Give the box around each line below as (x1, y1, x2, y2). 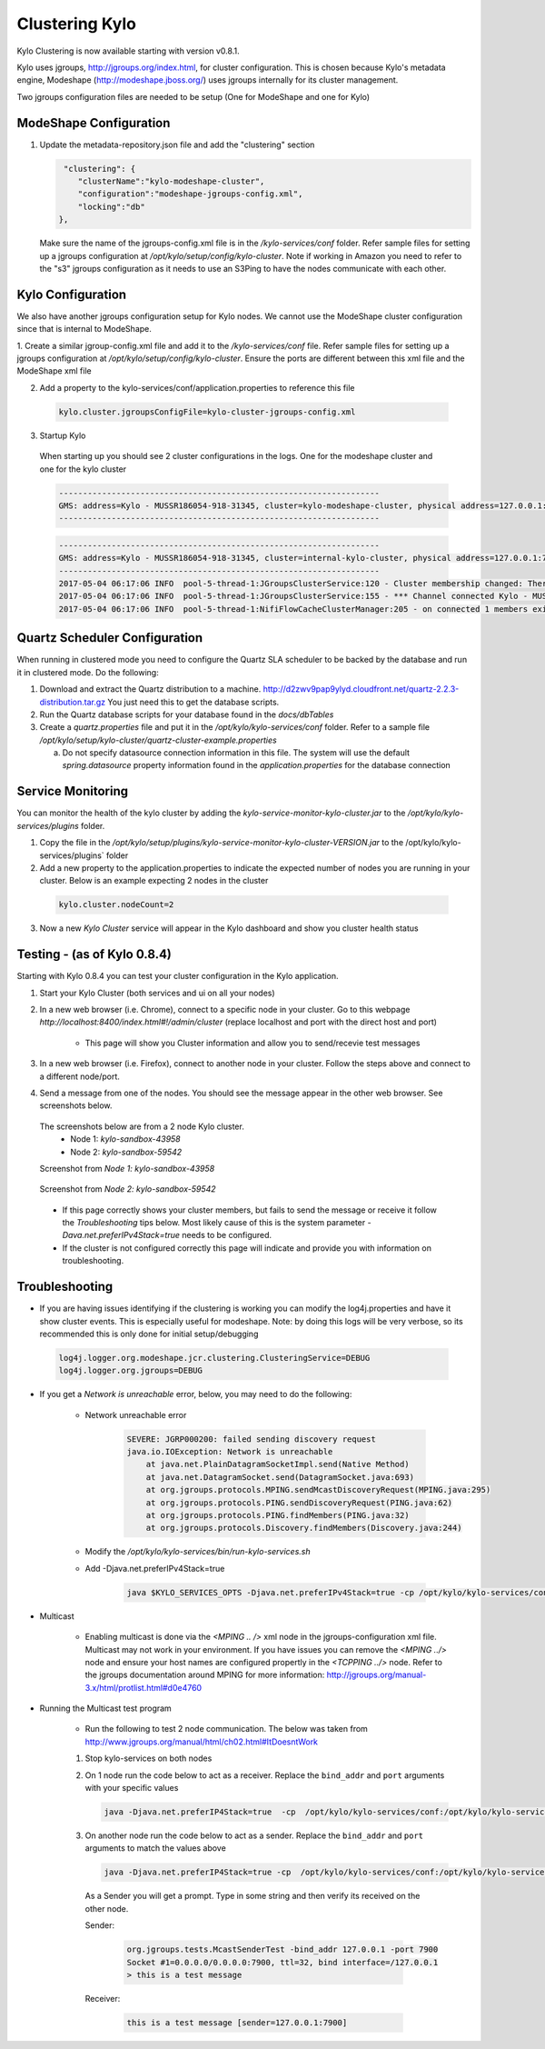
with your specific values (84, 1783, 179, 1794)
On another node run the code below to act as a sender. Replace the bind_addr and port (84, 1830, 424, 1841)
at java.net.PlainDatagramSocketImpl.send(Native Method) (145, 1459, 410, 1470)
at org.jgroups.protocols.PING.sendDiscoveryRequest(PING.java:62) (145, 1497, 453, 1508)
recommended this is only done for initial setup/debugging (39, 1328, 259, 1339)
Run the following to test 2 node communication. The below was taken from (84, 1724, 368, 1734)
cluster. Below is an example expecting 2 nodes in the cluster (39, 875, 269, 886)
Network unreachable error (84, 1409, 187, 1420)
